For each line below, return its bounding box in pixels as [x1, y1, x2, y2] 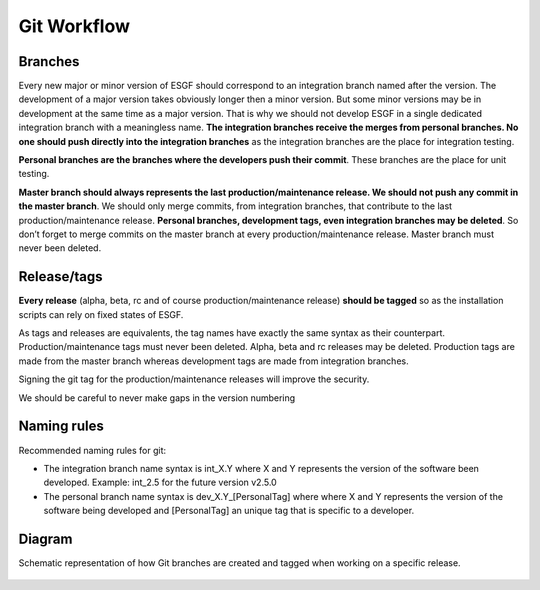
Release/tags [18, 268, 104, 285]
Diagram [18, 530, 73, 547]
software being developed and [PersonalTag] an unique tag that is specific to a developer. [43, 505, 415, 517]
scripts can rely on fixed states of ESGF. [18, 308, 184, 320]
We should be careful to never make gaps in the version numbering [18, 391, 296, 404]
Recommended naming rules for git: [18, 444, 167, 456]
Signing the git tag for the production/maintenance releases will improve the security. [18, 373, 370, 385]
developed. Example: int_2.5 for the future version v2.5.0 [43, 476, 277, 489]
